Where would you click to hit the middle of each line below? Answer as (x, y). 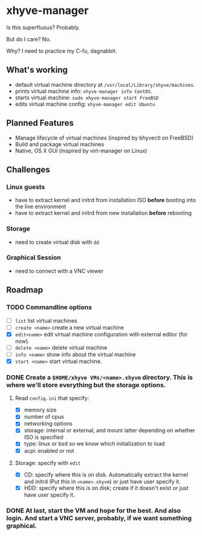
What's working (37, 70)
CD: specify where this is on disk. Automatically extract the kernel (106, 475)
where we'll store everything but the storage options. (86, 385)
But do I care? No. (29, 39)
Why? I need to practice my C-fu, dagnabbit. (62, 51)
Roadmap (25, 290)
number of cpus (44, 417)
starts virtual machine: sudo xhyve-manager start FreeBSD (87, 97)
